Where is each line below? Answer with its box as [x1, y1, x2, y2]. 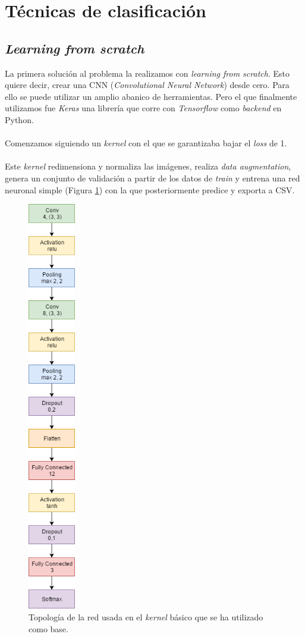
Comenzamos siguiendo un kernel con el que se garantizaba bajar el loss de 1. [5, 137, 287, 149]
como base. [29, 622, 68, 635]
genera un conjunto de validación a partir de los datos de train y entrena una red [5, 171, 300, 184]
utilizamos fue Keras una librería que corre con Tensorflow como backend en [5, 102, 282, 114]
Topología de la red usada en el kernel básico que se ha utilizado [29, 611, 263, 623]
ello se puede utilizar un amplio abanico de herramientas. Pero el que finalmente [5, 90, 297, 102]
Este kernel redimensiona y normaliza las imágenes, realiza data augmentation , [5, 160, 291, 172]
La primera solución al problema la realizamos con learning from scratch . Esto [5, 67, 290, 79]
